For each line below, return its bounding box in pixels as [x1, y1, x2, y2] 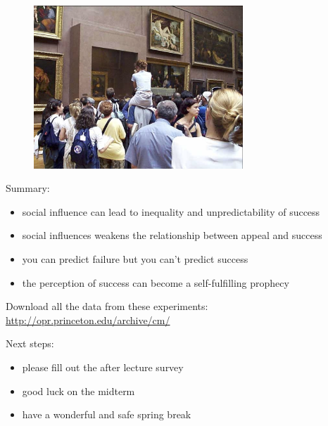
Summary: [6, 181, 50, 195]
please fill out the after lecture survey [22, 359, 184, 374]
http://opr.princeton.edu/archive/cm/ [6, 312, 170, 327]
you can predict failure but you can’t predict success [22, 251, 248, 266]
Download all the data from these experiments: [6, 299, 208, 314]
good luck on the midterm [22, 383, 135, 398]
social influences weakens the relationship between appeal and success [22, 228, 322, 243]
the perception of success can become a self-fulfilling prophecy [22, 275, 289, 290]
